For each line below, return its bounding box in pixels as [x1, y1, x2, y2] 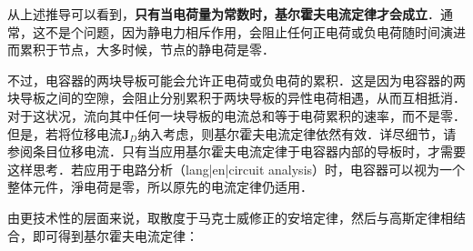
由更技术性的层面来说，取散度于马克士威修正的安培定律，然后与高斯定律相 [7, 207, 453, 226]
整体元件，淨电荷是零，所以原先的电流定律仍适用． [7, 177, 313, 196]
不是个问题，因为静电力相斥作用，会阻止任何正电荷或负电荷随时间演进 [45, 22, 466, 41]
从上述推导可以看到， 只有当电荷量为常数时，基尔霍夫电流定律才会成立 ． [7, 5, 440, 23]
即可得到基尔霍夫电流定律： [32, 226, 198, 245]
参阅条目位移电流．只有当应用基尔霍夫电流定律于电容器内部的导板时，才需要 [7, 142, 466, 161]
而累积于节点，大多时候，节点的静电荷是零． [7, 40, 275, 59]
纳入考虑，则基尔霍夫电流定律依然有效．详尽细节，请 [137, 124, 457, 143]
